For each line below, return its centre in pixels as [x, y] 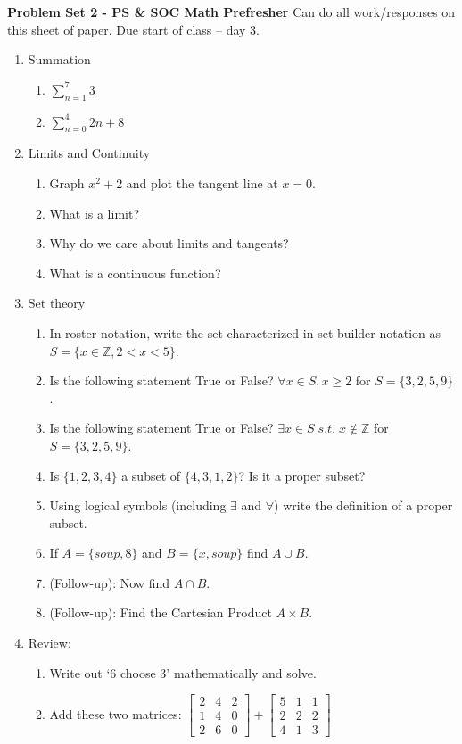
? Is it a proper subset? [302, 475]
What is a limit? [95, 213]
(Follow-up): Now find [109, 582]
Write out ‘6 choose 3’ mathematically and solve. [183, 672]
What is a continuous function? [135, 273]
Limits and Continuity [89, 153]
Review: [49, 643]
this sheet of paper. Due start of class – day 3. [133, 29]
